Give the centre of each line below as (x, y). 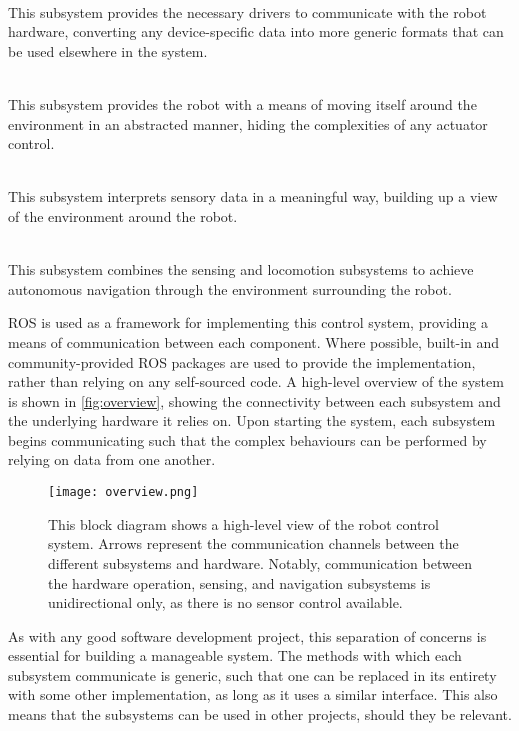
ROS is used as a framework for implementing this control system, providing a (248, 322)
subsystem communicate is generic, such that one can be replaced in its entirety (252, 674)
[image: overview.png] (123, 492)
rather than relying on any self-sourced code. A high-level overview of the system (256, 381)
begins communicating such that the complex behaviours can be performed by (247, 439)
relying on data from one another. (112, 459)
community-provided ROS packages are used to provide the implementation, (242, 361)
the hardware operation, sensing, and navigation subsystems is (239, 582)
